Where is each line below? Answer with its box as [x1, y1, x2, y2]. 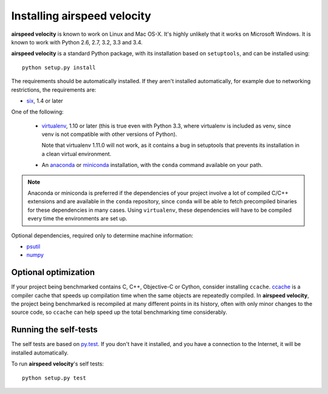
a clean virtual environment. [41, 150, 112, 157]
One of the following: [11, 108, 64, 115]
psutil [26, 243, 41, 250]
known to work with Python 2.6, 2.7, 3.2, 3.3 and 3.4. [11, 38, 143, 46]
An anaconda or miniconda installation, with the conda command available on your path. [41, 161, 263, 169]
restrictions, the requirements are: [11, 86, 97, 93]
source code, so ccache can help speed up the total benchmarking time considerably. [11, 308, 228, 316]
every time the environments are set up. [27, 215, 128, 222]
